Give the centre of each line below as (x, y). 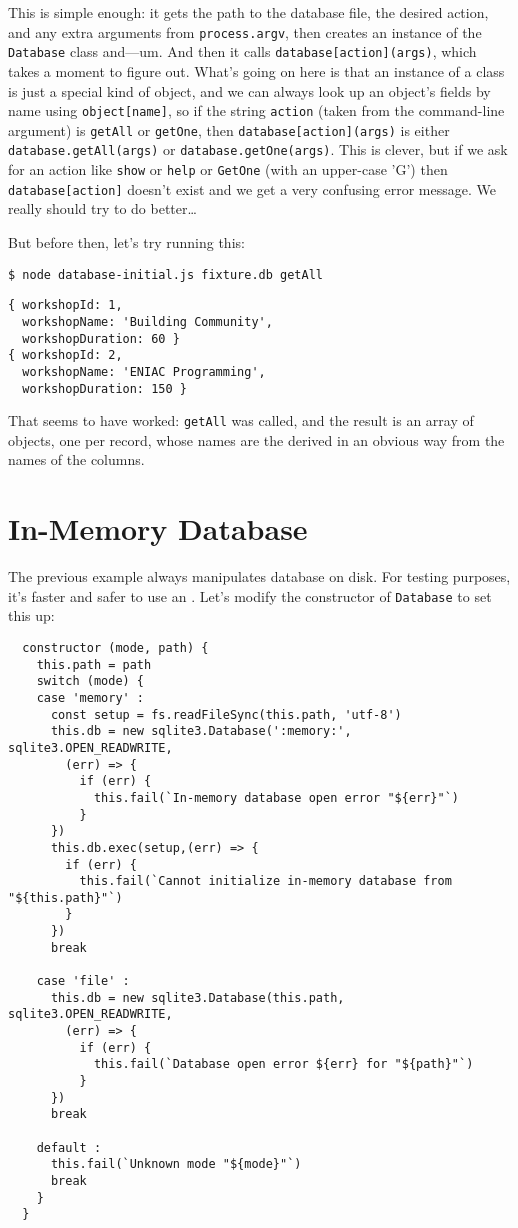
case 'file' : (83, 981)
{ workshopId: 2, (65, 355)
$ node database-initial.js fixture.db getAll (165, 274)
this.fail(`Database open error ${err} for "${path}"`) (283, 1064)
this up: (31, 615)
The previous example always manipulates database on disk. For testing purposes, (259, 576)
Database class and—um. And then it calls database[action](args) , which (242, 51)
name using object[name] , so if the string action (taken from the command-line (256, 110)
